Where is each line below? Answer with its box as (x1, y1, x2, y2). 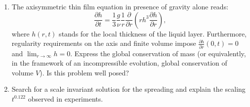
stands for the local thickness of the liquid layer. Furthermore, (59, 28, 247, 38)
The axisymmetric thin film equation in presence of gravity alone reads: (11, 1, 229, 11)
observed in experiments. (28, 93, 103, 104)
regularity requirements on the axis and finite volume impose (11, 38, 196, 48)
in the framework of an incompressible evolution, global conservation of (11, 58, 227, 68)
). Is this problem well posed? (40, 67, 129, 77)
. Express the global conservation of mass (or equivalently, (70, 48, 246, 58)
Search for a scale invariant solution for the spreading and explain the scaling (11, 84, 246, 94)
